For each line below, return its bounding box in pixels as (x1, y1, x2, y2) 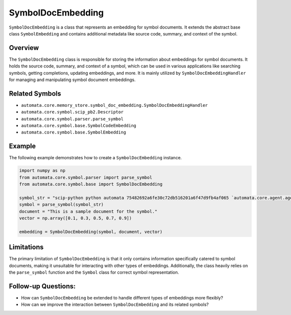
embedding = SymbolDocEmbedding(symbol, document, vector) (19, 229, 162, 234)
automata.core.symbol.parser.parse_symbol (21, 116, 124, 121)
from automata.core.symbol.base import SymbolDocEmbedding (19, 182, 162, 187)
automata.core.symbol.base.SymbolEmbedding (21, 130, 126, 135)
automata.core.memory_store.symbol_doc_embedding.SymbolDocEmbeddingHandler (21, 102, 208, 108)
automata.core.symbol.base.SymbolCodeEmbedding (21, 123, 137, 129)
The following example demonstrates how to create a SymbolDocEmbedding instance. (9, 155, 182, 161)
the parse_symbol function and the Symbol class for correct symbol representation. (9, 269, 179, 275)
